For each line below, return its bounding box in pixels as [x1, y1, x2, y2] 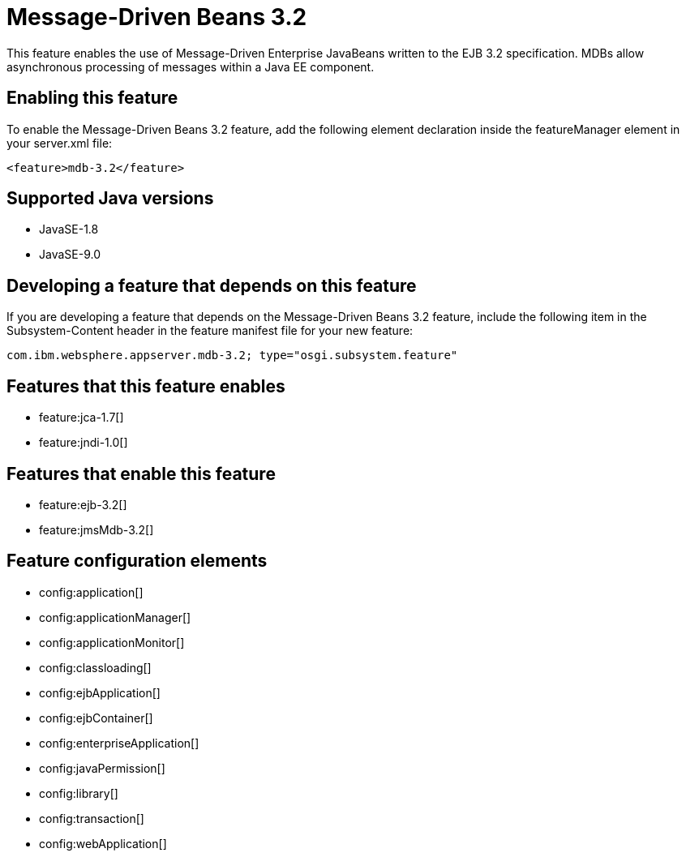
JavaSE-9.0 [39, 247, 101, 262]
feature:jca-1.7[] [39, 410, 124, 425]
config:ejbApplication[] [39, 685, 161, 700]
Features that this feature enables [6, 375, 285, 396]
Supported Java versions [6, 188, 214, 209]
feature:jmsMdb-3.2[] [39, 522, 154, 537]
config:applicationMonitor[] [39, 635, 185, 649]
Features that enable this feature [6, 463, 276, 484]
